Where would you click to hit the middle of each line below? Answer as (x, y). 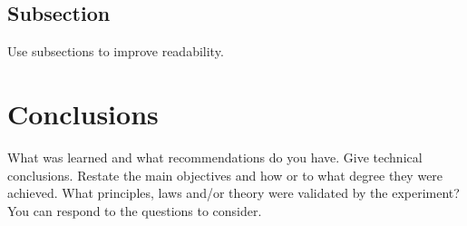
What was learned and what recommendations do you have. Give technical (215, 157)
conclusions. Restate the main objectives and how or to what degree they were (225, 175)
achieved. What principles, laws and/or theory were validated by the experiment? (233, 193)
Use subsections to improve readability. (116, 51)
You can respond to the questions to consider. (135, 210)
